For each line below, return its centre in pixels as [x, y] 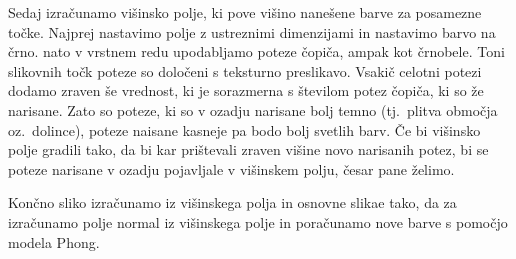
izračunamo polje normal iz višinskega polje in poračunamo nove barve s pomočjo [258, 221]
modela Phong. [54, 241]
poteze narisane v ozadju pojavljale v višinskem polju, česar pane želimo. [231, 168]
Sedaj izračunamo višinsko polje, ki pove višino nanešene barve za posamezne [245, 12]
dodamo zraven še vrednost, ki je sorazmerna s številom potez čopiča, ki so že [246, 90]
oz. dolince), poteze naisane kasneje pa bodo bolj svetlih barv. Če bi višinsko [244, 129]
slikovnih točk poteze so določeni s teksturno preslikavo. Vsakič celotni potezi [245, 70]
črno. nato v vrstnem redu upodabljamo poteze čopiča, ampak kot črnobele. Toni [256, 51]
